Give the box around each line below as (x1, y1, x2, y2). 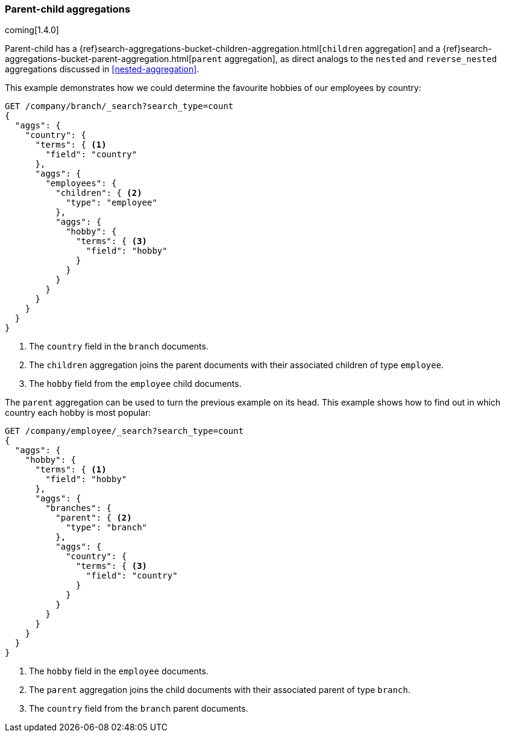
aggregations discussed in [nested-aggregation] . (5, 64, 199, 75)
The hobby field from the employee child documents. (29, 378, 242, 389)
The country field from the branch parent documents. (29, 703, 248, 714)
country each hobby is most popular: (5, 407, 151, 418)
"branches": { (45, 503, 112, 513)
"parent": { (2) (55, 513, 132, 523)
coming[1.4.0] (5, 25, 59, 36)
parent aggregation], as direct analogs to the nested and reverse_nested (192, 54, 497, 64)
